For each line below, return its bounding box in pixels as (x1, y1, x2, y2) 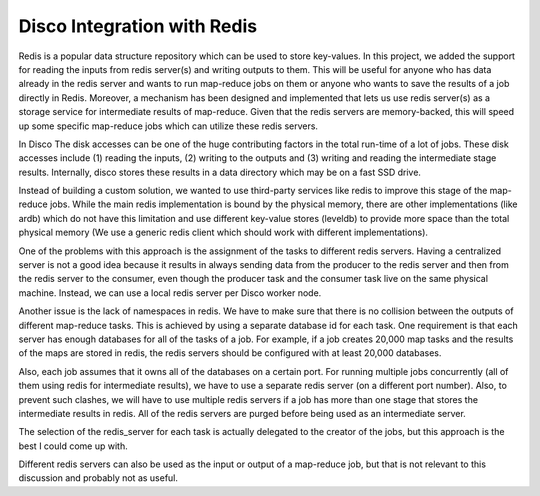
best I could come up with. (18, 440, 129, 452)
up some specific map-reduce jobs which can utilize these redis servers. (18, 120, 319, 132)
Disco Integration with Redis (18, 15, 258, 37)
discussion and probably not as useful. (18, 472, 179, 484)
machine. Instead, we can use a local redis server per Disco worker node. (18, 286, 322, 299)
